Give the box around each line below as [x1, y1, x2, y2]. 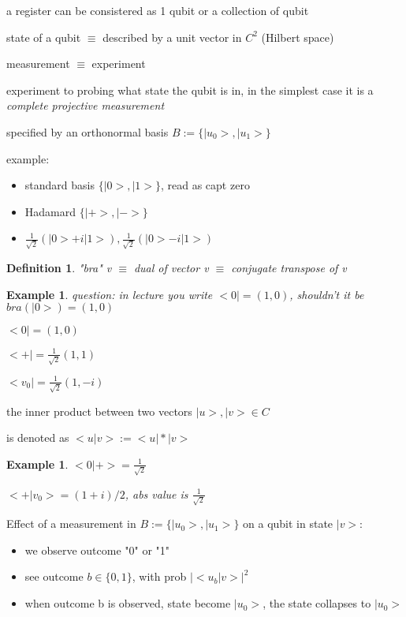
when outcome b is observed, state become [24, 595, 231, 611]
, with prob [132, 568, 187, 585]
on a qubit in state [243, 515, 333, 532]
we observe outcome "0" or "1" [24, 541, 170, 558]
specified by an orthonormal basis [6, 123, 169, 140]
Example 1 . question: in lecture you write [6, 286, 213, 302]
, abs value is [125, 485, 188, 502]
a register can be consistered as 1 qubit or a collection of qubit [6, 2, 309, 18]
